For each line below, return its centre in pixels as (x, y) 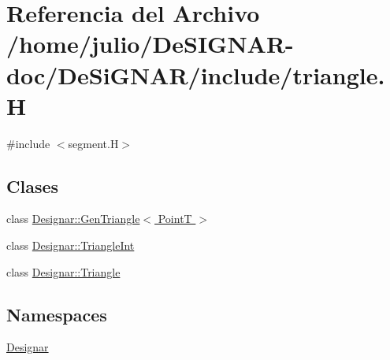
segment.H (93, 143)
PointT (175, 219)
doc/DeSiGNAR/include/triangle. (196, 74)
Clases (33, 186)
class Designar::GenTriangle (73, 219)
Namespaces (57, 314)
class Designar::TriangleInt (71, 245)
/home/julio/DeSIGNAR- (150, 44)
